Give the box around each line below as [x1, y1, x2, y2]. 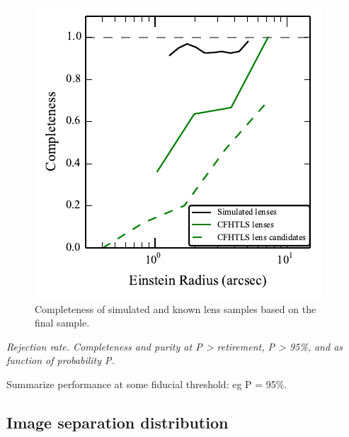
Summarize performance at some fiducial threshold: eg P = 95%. [6, 376, 287, 391]
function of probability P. [6, 353, 115, 368]
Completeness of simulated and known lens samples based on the [35, 301, 316, 316]
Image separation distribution [6, 411, 229, 433]
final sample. [35, 315, 90, 330]
